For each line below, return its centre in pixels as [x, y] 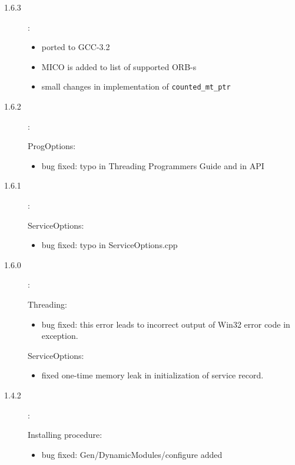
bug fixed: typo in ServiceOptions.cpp [110, 245]
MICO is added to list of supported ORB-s [119, 66]
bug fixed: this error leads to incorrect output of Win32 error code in [166, 324]
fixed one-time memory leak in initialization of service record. [153, 375]
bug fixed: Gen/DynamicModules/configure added [132, 454]
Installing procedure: [65, 435]
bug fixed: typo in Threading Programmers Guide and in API [153, 165]
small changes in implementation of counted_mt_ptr [136, 86]
